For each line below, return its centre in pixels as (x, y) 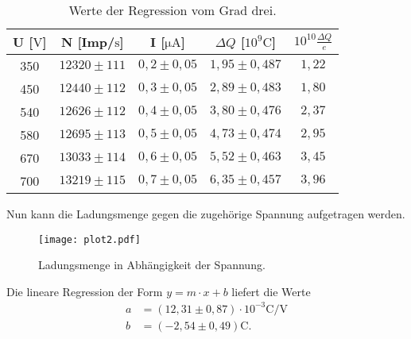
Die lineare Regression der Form (85, 291)
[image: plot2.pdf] (89, 239)
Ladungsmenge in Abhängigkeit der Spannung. (152, 265)
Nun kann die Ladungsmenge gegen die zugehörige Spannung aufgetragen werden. (206, 214)
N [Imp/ (88, 42)
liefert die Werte (271, 291)
